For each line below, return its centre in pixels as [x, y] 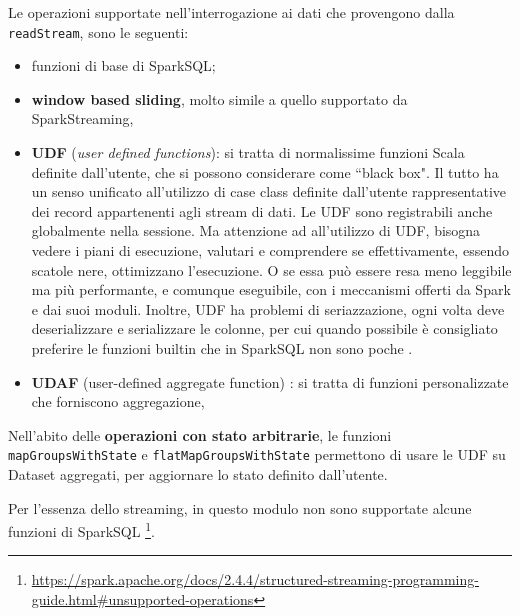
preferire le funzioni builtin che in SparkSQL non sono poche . [222, 347]
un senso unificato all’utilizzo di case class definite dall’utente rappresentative [269, 191]
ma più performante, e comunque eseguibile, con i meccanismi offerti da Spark [271, 289]
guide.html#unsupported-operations [142, 599]
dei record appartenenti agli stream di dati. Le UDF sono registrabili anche [262, 210]
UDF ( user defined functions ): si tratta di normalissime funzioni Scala [248, 152]
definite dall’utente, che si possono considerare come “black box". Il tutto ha [265, 171]
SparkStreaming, [82, 118]
